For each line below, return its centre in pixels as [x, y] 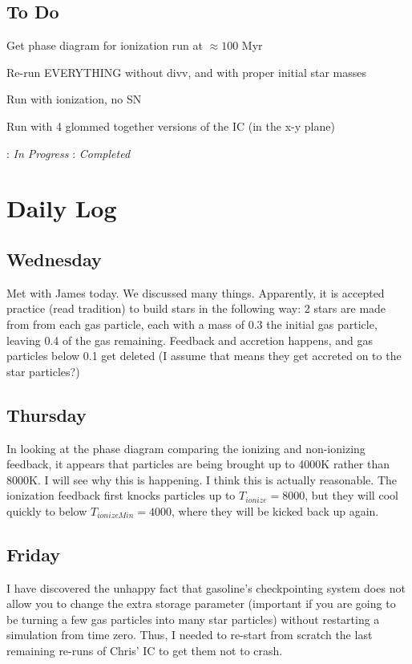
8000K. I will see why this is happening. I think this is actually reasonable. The [202, 479]
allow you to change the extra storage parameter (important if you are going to [201, 603]
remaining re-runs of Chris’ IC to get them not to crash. [145, 651]
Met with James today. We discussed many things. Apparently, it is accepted [196, 292]
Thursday [46, 414]
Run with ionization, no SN [74, 99]
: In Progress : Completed [69, 153]
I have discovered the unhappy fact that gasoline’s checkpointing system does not [206, 587]
